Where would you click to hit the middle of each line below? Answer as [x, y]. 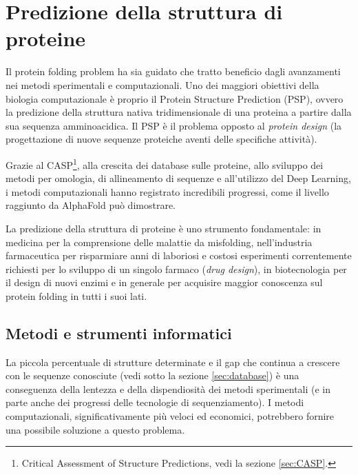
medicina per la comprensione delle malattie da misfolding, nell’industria [159, 242]
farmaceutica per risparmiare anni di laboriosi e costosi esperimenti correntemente [179, 255]
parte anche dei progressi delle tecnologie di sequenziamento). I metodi [155, 402]
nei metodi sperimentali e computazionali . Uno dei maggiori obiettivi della [162, 84]
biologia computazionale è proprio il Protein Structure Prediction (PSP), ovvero [175, 98]
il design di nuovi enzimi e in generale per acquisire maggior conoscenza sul [164, 282]
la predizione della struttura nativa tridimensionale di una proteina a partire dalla [179, 112]
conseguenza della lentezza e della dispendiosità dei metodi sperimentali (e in [168, 388]
